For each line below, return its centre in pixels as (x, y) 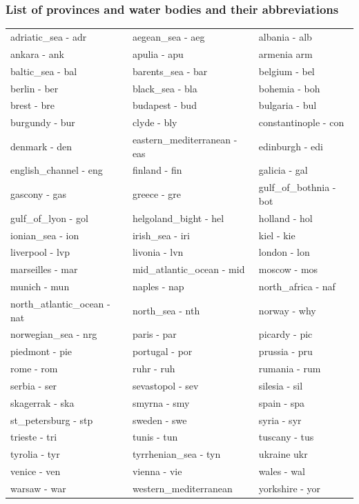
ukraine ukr (283, 454)
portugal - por (162, 351)
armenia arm (285, 53)
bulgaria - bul (288, 105)
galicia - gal (283, 170)
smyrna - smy (161, 402)
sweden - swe (159, 420)
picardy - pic (285, 334)
